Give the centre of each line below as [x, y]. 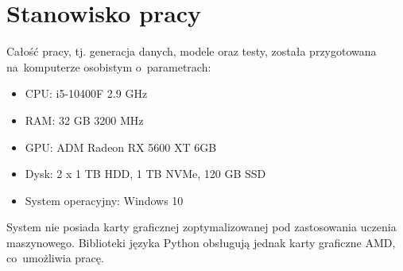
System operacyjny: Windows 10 [104, 200]
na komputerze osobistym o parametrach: [109, 66]
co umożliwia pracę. [55, 258]
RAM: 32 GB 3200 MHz [84, 120]
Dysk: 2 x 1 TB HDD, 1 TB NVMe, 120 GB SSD [145, 174]
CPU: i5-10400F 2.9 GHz [86, 93]
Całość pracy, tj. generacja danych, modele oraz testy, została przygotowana [192, 51]
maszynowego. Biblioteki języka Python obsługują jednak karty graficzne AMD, [201, 242]
